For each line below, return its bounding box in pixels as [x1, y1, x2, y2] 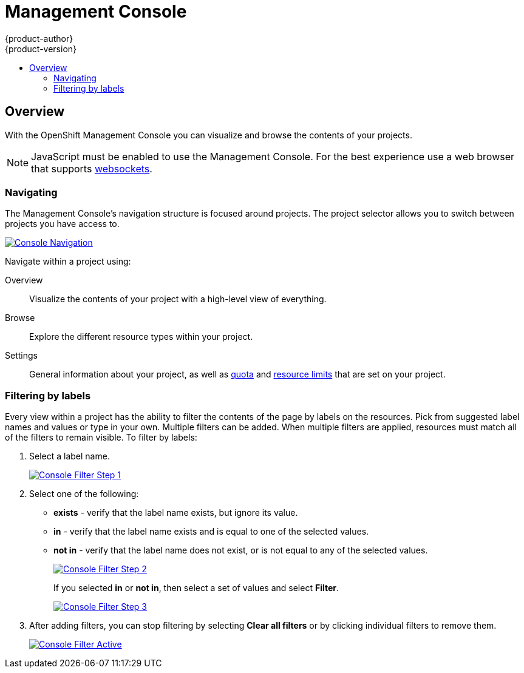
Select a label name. [29, 451, 110, 462]
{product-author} [5, 33, 73, 44]
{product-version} [5, 43, 77, 54]
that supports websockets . [31, 162, 152, 175]
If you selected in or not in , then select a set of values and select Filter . [53, 583, 339, 594]
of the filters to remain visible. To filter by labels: [5, 432, 197, 443]
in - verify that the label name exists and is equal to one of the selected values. [53, 526, 369, 537]
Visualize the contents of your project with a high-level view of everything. [29, 294, 327, 305]
